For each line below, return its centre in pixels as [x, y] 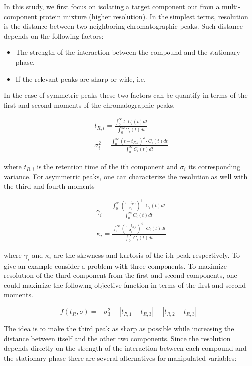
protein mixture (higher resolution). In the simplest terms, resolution [144, 16]
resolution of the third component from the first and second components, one [121, 275]
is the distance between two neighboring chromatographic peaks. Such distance [124, 26]
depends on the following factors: [54, 35]
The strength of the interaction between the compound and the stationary [128, 52]
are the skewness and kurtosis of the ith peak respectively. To [147, 254]
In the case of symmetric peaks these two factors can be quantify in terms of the [126, 95]
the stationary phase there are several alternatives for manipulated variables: [120, 357]
